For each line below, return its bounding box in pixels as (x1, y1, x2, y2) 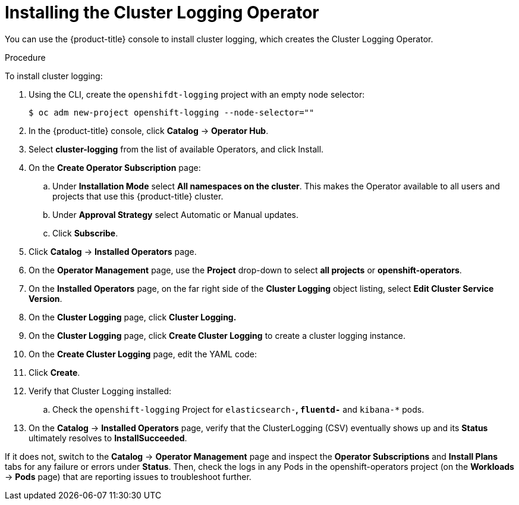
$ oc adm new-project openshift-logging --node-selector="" (29, 107, 314, 117)
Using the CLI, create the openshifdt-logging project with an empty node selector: (29, 89, 365, 99)
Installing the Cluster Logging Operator (5, 2, 319, 23)
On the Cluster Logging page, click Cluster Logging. (29, 311, 237, 322)
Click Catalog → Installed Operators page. (29, 246, 197, 257)
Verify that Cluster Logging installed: (29, 385, 172, 396)
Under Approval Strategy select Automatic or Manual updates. (52, 209, 298, 220)
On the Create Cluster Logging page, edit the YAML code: (29, 348, 257, 359)
